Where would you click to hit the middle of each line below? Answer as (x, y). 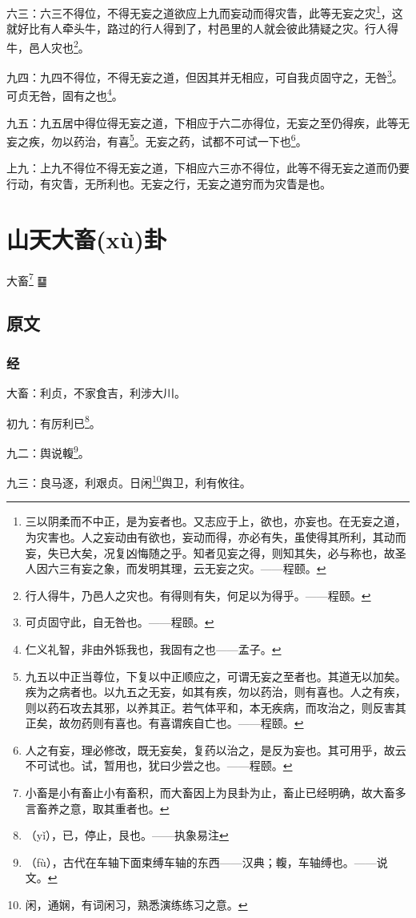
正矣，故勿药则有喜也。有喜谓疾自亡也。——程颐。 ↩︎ (164, 723)
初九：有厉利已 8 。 (54, 421)
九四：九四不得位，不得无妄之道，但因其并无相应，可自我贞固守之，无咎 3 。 (205, 76)
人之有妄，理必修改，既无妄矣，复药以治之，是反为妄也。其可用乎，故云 (216, 749)
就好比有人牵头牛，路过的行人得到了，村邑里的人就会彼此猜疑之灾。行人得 (202, 28)
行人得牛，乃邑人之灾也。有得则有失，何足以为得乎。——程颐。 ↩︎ (198, 595)
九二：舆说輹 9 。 (48, 451)
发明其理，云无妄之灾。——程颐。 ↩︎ (232, 568)
